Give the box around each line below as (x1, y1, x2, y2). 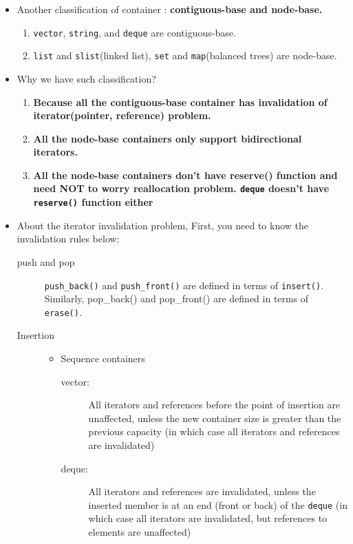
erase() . (44, 304, 82, 319)
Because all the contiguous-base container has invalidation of (33, 94, 328, 109)
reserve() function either (33, 195, 153, 209)
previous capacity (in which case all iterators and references (88, 424, 340, 439)
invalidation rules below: (17, 231, 120, 246)
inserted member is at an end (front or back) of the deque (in (88, 497, 347, 512)
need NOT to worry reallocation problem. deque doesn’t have (33, 181, 330, 196)
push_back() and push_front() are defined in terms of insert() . (44, 278, 324, 292)
